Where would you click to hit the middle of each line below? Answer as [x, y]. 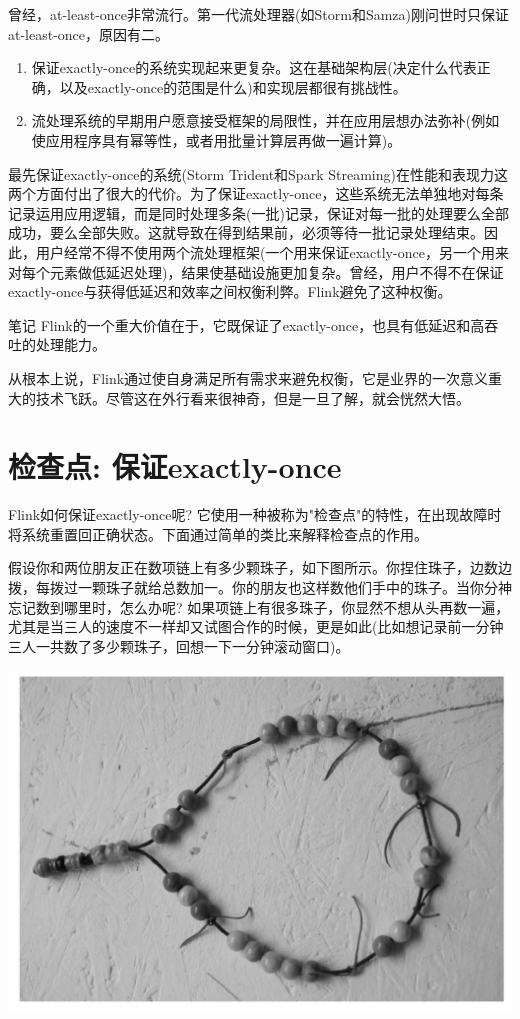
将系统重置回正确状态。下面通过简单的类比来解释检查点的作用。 [218, 533]
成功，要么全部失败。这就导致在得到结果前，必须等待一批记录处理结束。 [246, 232]
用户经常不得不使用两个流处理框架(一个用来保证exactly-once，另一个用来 [272, 251]
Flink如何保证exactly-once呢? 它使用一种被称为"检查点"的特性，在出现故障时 [255, 514]
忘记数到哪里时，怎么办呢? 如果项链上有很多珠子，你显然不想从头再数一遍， [259, 606]
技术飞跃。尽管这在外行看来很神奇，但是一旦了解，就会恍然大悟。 [252, 397]
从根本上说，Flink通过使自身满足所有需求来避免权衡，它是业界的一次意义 [248, 377]
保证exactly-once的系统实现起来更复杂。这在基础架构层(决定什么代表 [254, 67]
